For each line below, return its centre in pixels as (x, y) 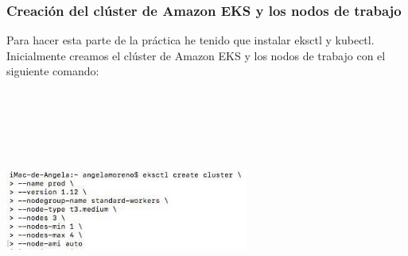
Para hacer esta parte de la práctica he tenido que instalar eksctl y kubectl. (190, 40)
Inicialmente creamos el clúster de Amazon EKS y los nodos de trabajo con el (196, 55)
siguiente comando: (53, 71)
